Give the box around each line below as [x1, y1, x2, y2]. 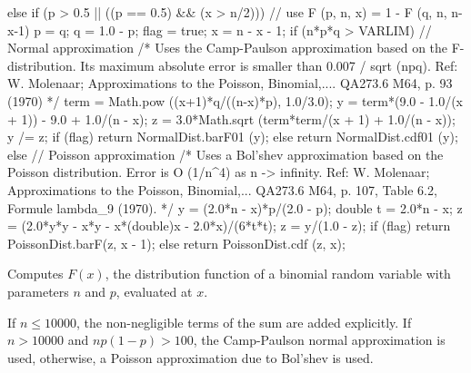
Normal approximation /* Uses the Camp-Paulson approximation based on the [7, 38, 448, 57]
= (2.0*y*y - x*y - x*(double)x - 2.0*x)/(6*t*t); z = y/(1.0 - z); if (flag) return [7, 216, 451, 235]
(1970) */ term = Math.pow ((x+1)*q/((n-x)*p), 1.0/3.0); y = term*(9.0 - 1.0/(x [7, 91, 463, 110]
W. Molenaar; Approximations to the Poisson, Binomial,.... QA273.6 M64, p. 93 [7, 74, 453, 93]
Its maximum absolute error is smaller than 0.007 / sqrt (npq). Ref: [80, 55, 458, 74]
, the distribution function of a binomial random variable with [105, 264, 451, 283]
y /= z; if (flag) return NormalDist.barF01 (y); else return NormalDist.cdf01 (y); [7, 127, 458, 146]
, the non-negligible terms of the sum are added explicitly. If [76, 312, 412, 331]
